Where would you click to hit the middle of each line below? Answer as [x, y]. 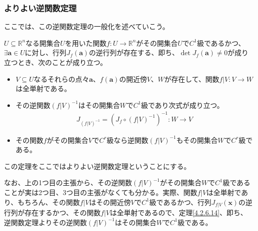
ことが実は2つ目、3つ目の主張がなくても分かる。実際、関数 [101, 192]
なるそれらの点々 [62, 79]
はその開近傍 [110, 202]
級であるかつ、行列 [180, 202]
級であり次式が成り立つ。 [182, 105]
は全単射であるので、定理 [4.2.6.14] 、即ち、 [179, 213]
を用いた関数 [86, 43]
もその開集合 [197, 140]
